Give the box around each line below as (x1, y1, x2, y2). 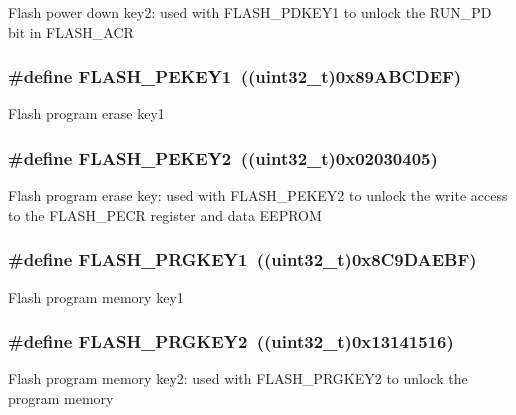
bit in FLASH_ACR (8, 21, 134, 42)
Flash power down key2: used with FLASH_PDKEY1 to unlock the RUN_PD (8, 2, 492, 22)
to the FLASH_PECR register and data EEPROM (8, 204, 322, 225)
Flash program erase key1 (8, 103, 165, 124)
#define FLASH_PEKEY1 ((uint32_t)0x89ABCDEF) (8, 64, 462, 89)
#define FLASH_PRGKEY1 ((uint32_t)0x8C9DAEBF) (8, 247, 477, 272)
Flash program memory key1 (8, 286, 184, 307)
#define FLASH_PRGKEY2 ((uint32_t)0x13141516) (8, 329, 454, 354)
